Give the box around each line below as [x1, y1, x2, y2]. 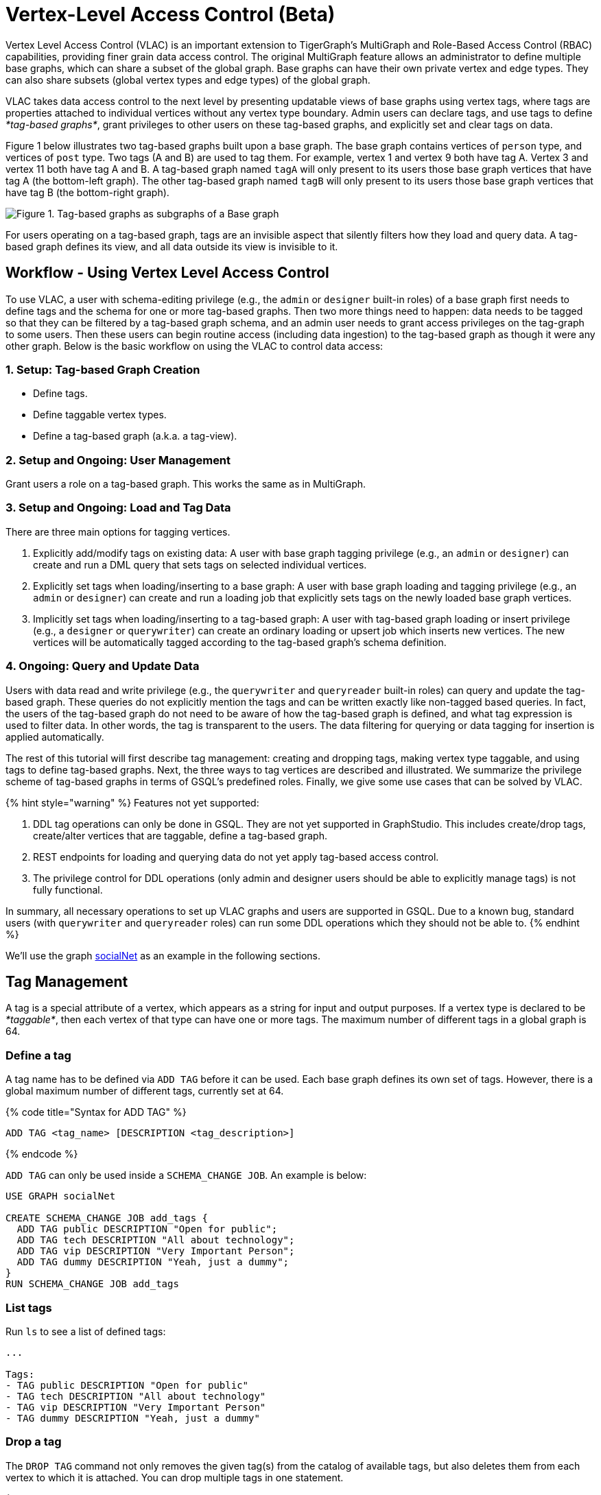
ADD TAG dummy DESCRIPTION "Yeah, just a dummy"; [16, 1256, 290, 1268]
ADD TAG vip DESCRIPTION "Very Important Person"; [16, 1245, 295, 1257]
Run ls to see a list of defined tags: [5, 1325, 166, 1337]
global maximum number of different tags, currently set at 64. [5, 1085, 284, 1097]
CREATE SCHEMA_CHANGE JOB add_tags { [5, 1212, 209, 1224]
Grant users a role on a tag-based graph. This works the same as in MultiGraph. [5, 478, 366, 490]
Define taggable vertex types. [33, 409, 167, 421]
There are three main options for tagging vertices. [5, 525, 231, 538]
